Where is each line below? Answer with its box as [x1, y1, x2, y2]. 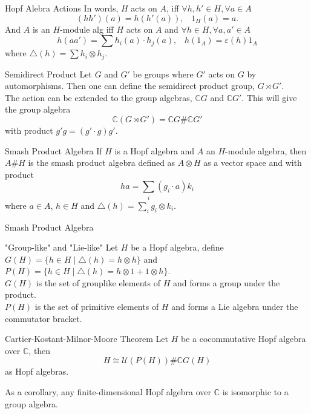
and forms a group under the [172, 276, 280, 289]
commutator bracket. [5, 312, 82, 324]
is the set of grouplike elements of [36, 276, 160, 289]
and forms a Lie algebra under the [171, 300, 298, 313]
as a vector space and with [203, 156, 302, 169]
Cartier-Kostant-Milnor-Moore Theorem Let [5, 332, 168, 345]
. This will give [241, 91, 297, 103]
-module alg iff [60, 22, 114, 35]
